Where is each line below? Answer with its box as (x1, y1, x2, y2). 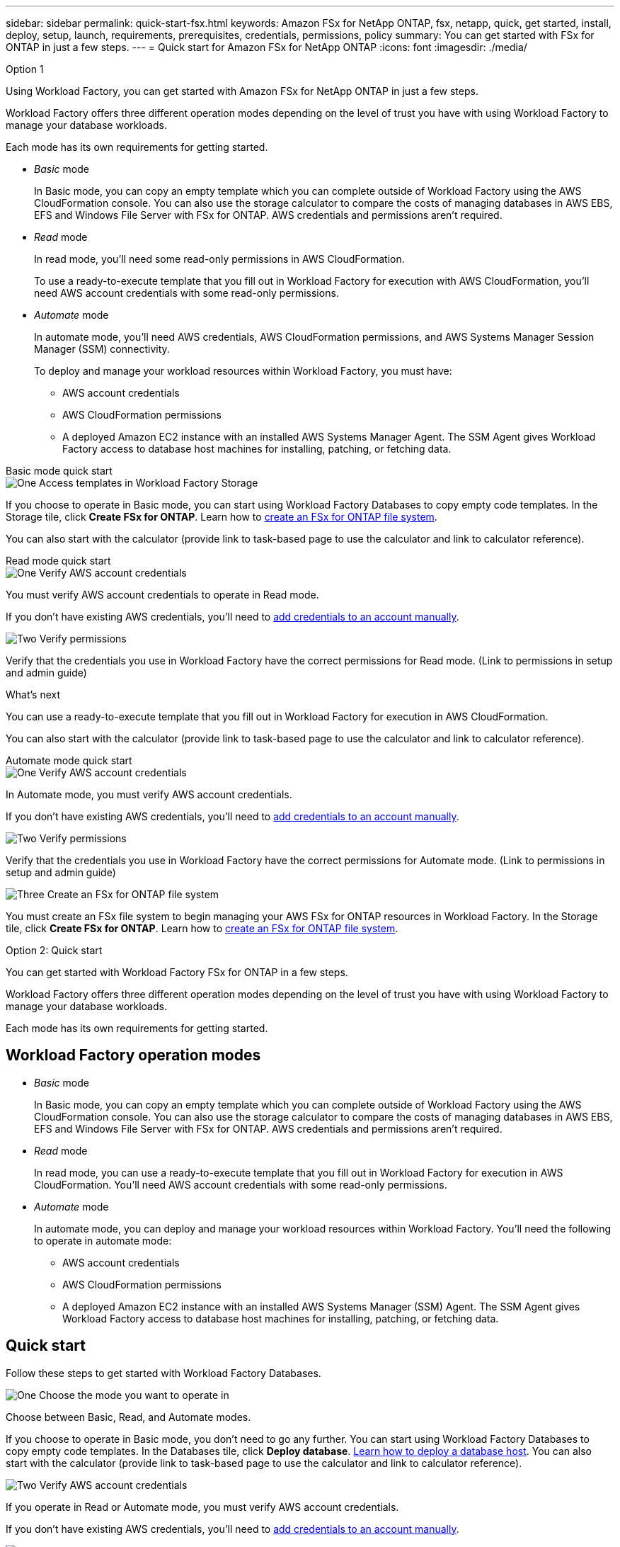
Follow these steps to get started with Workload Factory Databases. (6, 1366, 321, 1379)
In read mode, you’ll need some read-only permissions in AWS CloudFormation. (34, 253, 405, 265)
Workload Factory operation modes (6, 1046, 261, 1065)
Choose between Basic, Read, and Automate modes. (6, 1410, 251, 1423)
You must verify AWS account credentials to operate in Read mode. (6, 589, 319, 601)
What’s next (6, 688, 61, 701)
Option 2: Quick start (6, 944, 103, 956)
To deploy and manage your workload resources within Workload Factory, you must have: (34, 365, 452, 377)
